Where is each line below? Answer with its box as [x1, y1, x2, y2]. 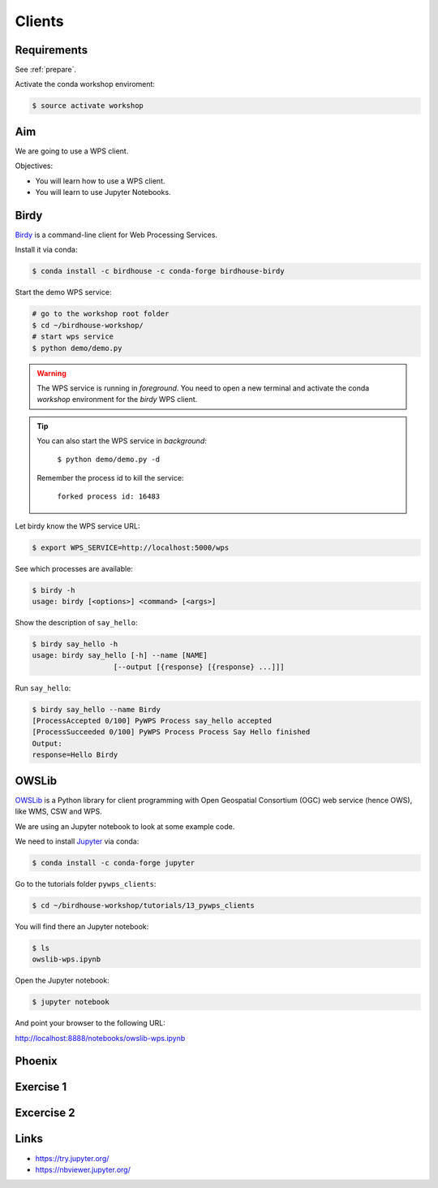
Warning [36, 368, 67, 378]
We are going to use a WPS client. [15, 146, 129, 156]
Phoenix [15, 1054, 58, 1068]
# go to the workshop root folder [32, 309, 170, 318]
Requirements [15, 43, 88, 57]
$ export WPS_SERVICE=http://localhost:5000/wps [32, 542, 230, 552]
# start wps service [32, 332, 114, 341]
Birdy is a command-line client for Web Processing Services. [15, 230, 218, 240]
